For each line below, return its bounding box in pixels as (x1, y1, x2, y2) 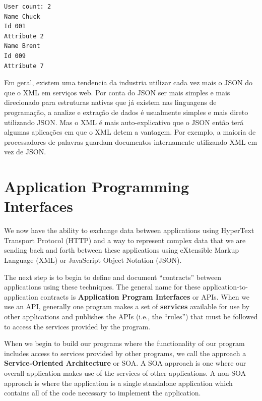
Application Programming (4, 176, 189, 197)
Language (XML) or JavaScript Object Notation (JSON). (4, 255, 182, 265)
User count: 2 (4, 3, 51, 10)
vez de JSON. (4, 146, 46, 157)
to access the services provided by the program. (4, 321, 151, 331)
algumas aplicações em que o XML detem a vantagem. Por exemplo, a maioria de (4, 127, 256, 137)
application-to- (203, 281, 248, 292)
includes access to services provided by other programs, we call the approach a (4, 348, 246, 358)
